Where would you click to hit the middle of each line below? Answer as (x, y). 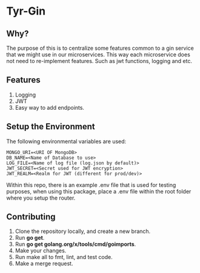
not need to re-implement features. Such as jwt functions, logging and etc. (99, 61)
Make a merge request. (44, 264)
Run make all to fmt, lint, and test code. (64, 257)
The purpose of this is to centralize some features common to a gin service (100, 48)
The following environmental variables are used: (66, 141)
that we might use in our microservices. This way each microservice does (98, 55)
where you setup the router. (41, 198)
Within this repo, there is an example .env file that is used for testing (91, 185)
